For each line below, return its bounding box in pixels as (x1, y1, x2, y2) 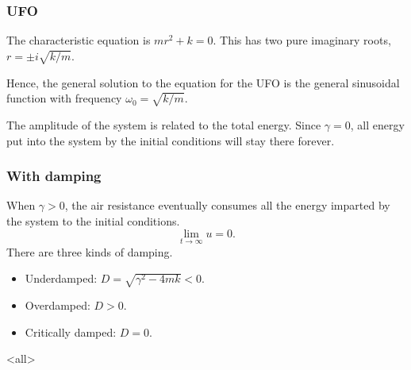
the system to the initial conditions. (6, 212, 180, 229)
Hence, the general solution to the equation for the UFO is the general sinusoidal (6, 74, 400, 91)
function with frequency (6, 90, 122, 106)
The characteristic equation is (6, 32, 151, 48)
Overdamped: (25, 297, 90, 314)
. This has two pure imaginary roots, (213, 32, 391, 48)
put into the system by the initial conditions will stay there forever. (6, 132, 335, 148)
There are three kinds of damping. (6, 243, 173, 260)
